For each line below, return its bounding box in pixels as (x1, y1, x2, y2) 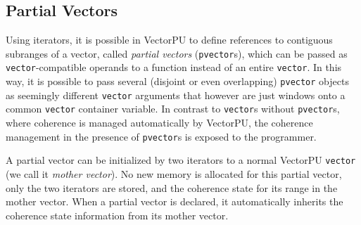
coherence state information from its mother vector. (6, 207, 229, 222)
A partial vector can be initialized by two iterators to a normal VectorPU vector (6, 153, 356, 167)
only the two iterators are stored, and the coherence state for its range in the (6, 180, 338, 195)
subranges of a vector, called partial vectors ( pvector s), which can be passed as (6, 46, 348, 60)
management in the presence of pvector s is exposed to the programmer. (6, 129, 317, 143)
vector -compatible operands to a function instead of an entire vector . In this (6, 60, 342, 75)
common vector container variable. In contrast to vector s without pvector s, (6, 101, 340, 116)
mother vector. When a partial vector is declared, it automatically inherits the (6, 194, 343, 209)
